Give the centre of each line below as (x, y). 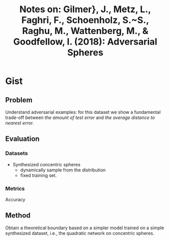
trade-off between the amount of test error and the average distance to (80, 117)
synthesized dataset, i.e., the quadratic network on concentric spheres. (80, 233)
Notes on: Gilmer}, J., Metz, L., (85, 9)
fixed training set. (38, 175)
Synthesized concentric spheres (46, 164)
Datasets (16, 154)
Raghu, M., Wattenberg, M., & (85, 31)
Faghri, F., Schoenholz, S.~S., (85, 20)
